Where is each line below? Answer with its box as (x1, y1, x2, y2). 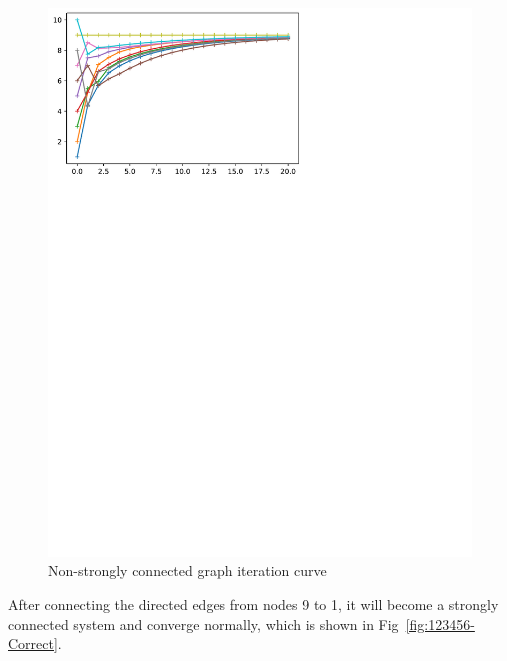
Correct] (8, 633, 58, 654)
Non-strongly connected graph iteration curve (48, 560, 327, 581)
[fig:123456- (405, 613, 475, 634)
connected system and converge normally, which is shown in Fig (8, 613, 399, 634)
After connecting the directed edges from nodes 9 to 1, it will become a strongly (8, 594, 499, 615)
